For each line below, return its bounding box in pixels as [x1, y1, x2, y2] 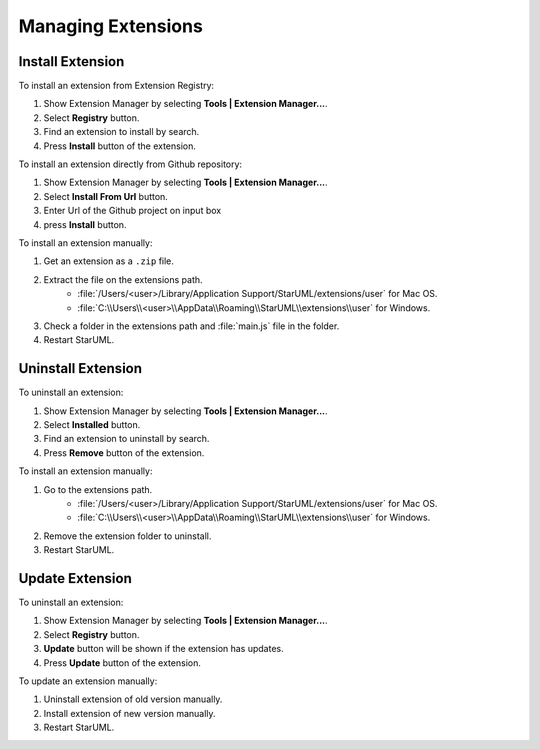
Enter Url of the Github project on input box [43, 205, 222, 217]
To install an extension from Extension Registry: [18, 80, 215, 92]
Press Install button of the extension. [43, 140, 197, 152]
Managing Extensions [18, 15, 204, 37]
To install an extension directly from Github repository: [18, 158, 243, 170]
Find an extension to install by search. [43, 126, 200, 138]
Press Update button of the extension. [43, 656, 202, 669]
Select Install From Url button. [43, 190, 169, 202]
